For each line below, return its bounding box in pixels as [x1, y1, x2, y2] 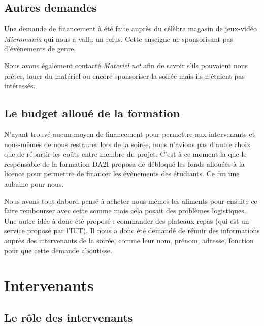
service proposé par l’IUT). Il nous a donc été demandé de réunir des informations [4, 225, 260, 236]
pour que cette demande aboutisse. [4, 245, 112, 256]
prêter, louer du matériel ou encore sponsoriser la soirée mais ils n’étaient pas [4, 70, 245, 81]
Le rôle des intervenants [4, 309, 133, 325]
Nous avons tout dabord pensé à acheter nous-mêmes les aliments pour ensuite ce [4, 195, 257, 206]
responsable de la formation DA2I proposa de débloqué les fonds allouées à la [4, 158, 245, 169]
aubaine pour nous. [4, 178, 64, 189]
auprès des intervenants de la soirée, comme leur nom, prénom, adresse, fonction [4, 235, 254, 245]
